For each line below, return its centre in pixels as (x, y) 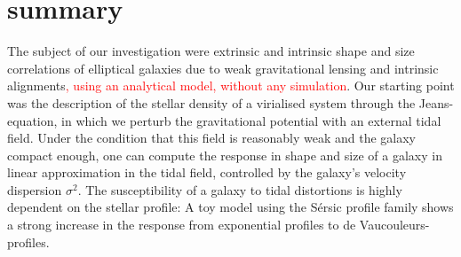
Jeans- (436, 102)
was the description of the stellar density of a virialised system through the (211, 102)
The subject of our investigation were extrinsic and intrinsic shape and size (211, 51)
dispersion (35, 189)
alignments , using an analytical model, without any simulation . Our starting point (231, 86)
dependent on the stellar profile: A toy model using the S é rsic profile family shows (230, 207)
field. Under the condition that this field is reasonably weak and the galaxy (212, 138)
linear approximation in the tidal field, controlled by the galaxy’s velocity (207, 172)
